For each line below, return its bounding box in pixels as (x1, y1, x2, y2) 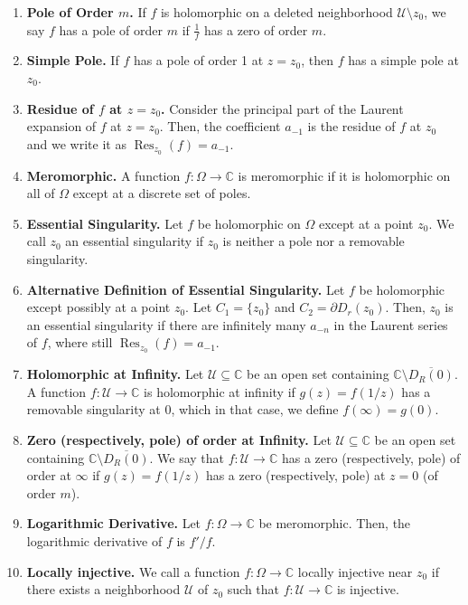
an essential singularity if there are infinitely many (26, 315, 306, 334)
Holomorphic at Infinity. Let (26, 364, 204, 383)
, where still (47, 333, 113, 352)
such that (227, 580, 280, 599)
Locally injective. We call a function (26, 562, 240, 581)
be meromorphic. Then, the (258, 514, 411, 533)
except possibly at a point (26, 298, 171, 317)
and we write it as (26, 134, 126, 153)
